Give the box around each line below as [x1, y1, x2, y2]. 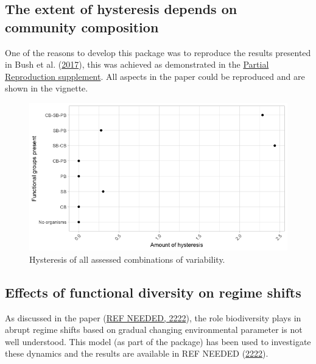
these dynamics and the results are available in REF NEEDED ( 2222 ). [5, 347, 269, 360]
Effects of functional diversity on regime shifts [5, 282, 301, 301]
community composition [5, 17, 159, 36]
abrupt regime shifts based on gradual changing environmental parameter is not [5, 323, 303, 336]
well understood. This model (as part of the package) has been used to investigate [5, 335, 311, 348]
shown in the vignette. [5, 82, 88, 95]
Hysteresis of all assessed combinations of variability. [29, 252, 225, 265]
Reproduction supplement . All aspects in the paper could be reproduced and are [5, 70, 305, 82]
